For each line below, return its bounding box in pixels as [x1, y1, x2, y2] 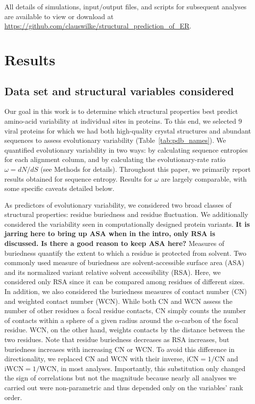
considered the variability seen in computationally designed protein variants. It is [4, 218, 250, 229]
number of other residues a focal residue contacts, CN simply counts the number [4, 305, 246, 316]
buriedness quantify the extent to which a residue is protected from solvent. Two [4, 247, 247, 258]
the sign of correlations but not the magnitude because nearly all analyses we [4, 373, 236, 383]
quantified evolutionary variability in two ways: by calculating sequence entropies [4, 144, 248, 155]
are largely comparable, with [161, 173, 247, 184]
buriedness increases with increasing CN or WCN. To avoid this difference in [4, 344, 235, 354]
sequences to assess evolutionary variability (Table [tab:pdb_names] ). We [4, 135, 226, 145]
